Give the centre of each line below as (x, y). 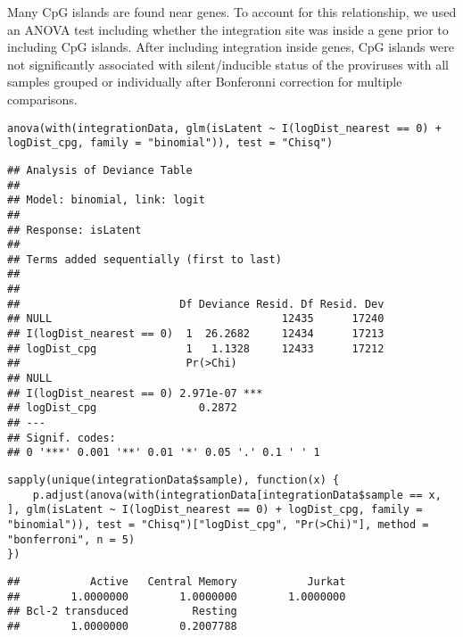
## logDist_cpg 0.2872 (122, 408)
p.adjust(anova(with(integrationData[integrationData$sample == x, (237, 495)
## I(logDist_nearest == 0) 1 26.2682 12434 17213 (196, 334)
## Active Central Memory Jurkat (177, 581)
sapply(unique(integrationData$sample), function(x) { (174, 480)
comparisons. (42, 99)
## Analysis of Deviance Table (100, 170)
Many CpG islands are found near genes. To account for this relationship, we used (232, 12)
